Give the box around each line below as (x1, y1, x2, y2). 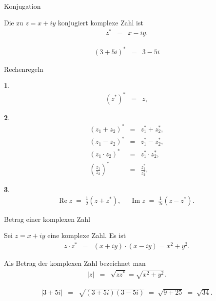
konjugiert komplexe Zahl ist (58, 17, 143, 27)
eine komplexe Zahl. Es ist (47, 230, 126, 240)
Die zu (4, 17, 23, 27)
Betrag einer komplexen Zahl (4, 214, 90, 224)
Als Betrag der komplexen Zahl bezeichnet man (4, 258, 146, 268)
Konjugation (4, 1, 41, 11)
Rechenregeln (4, 64, 43, 74)
